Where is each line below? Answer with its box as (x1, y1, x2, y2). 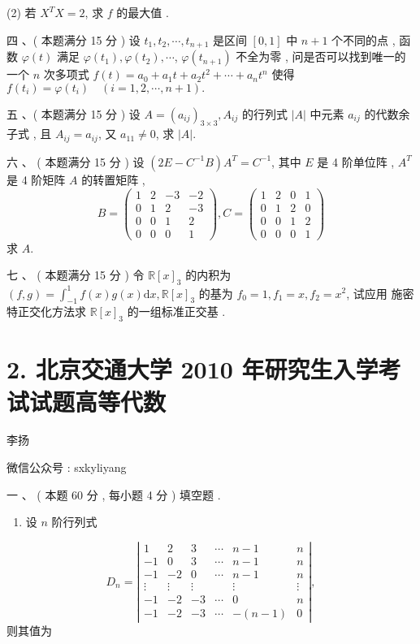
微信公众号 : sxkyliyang (6, 459, 127, 476)
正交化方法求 (17, 303, 86, 320)
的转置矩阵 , (81, 171, 145, 188)
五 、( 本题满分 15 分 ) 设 (6, 105, 141, 122)
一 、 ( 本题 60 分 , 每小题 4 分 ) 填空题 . (6, 486, 221, 503)
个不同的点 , (331, 31, 396, 48)
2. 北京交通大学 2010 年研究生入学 (6, 352, 379, 386)
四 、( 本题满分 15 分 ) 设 (6, 31, 141, 48)
